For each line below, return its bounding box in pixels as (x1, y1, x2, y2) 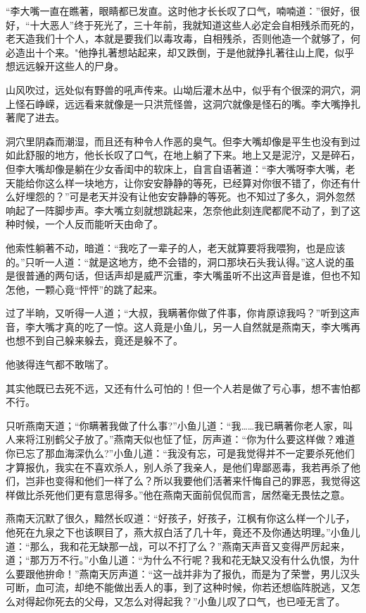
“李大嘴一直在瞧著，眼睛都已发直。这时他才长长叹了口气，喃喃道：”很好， (6, 4, 351, 18)
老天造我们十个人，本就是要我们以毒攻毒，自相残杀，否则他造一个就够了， (6, 31, 351, 46)
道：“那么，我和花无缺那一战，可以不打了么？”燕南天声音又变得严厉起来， (6, 538, 351, 553)
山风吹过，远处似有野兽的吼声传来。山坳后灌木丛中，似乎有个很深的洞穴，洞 (6, 82, 360, 97)
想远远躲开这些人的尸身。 (6, 59, 124, 73)
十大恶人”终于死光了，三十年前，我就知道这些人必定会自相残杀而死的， (30, 17, 360, 32)
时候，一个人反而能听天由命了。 (15, 217, 163, 231)
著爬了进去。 (6, 110, 65, 125)
